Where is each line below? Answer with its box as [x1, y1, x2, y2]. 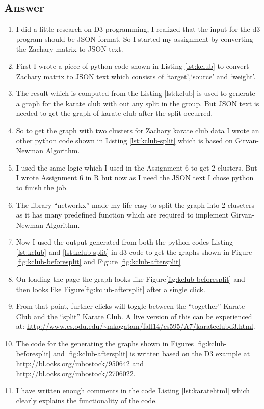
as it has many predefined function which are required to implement [16, 209, 229, 220]
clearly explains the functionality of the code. [16, 395, 157, 406]
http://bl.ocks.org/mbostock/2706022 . [16, 368, 136, 378]
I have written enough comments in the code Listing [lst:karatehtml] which [16, 385, 250, 396]
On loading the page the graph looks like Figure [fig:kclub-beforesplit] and [16, 274, 245, 284]
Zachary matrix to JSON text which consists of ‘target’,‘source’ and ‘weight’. [16, 70, 256, 81]
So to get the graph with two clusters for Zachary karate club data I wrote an [16, 125, 259, 135]
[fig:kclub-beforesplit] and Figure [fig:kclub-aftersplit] [16, 256, 181, 267]
